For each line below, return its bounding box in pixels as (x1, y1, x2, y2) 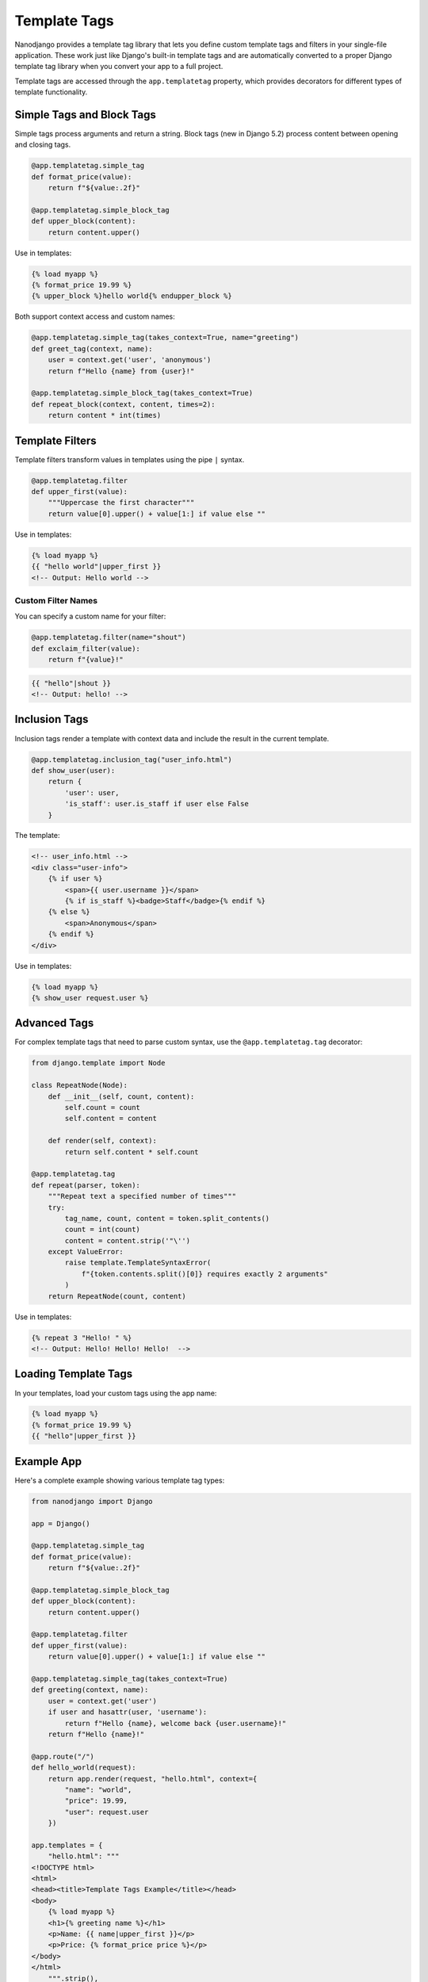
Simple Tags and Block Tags (14, 108, 156, 121)
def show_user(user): (31, 766, 116, 775)
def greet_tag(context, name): (31, 344, 154, 353)
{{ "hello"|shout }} (31, 679, 111, 687)
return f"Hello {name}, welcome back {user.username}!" (64, 1719, 287, 1728)
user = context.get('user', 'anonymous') (48, 355, 212, 365)
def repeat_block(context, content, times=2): (31, 400, 216, 408)
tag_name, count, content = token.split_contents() (64, 1214, 270, 1222)
